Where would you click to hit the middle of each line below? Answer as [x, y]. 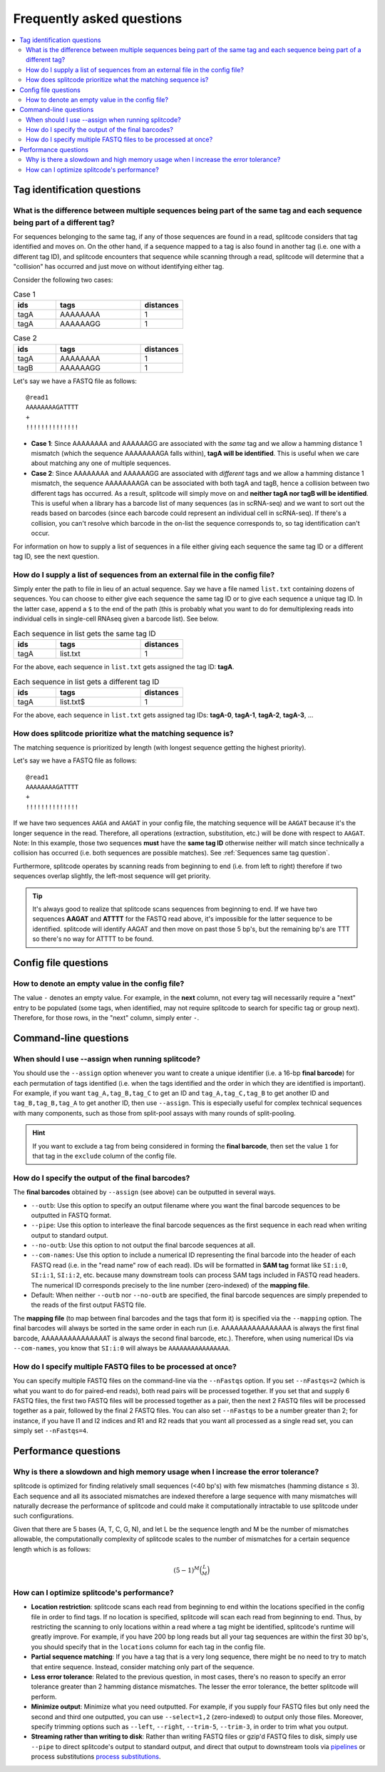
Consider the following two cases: [63, 280]
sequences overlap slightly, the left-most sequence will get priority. [112, 876]
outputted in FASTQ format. [71, 1215]
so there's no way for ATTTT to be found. [93, 939]
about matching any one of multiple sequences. [101, 463]
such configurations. [43, 1516]
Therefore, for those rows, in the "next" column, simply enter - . [106, 1018]
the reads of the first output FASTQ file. [88, 1305]
